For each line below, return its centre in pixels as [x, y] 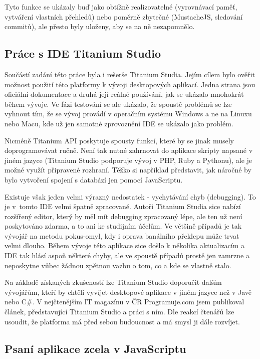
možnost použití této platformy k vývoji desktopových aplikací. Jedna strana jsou [130, 84]
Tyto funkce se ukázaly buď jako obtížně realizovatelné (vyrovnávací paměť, [121, 7]
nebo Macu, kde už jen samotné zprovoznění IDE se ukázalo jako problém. [119, 123]
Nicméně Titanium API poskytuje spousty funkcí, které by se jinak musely [119, 140]
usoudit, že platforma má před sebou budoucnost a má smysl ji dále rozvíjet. [122, 321]
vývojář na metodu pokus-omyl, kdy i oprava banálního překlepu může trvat [122, 235]
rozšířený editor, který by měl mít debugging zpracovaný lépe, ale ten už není [123, 216]
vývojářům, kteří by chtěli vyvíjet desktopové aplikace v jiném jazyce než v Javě [128, 292]
